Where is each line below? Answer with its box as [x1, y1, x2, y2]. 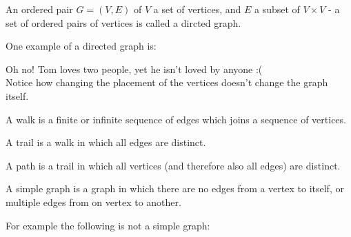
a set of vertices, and [153, 2, 241, 16]
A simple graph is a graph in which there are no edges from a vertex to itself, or [6, 181, 344, 196]
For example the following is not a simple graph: [6, 218, 210, 232]
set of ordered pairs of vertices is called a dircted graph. [6, 15, 241, 30]
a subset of [254, 2, 300, 16]
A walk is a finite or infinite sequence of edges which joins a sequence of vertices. [6, 112, 346, 126]
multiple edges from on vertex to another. [6, 194, 181, 209]
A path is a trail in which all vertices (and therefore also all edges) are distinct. [6, 158, 341, 172]
